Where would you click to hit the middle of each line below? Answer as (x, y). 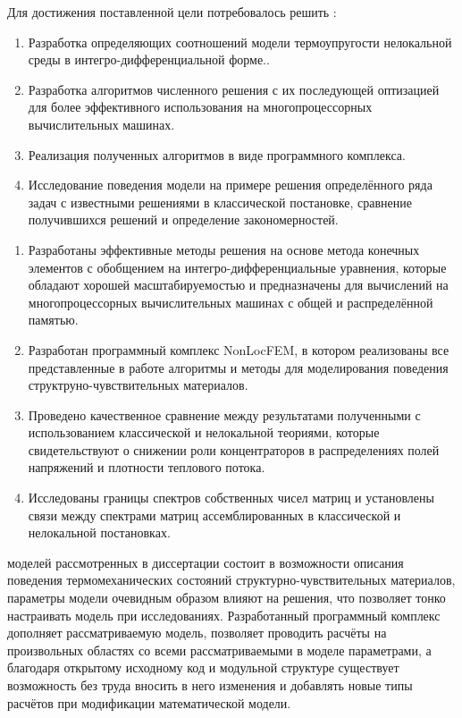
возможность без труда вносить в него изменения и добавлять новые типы (210, 685)
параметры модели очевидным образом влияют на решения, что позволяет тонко (227, 598)
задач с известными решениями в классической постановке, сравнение (220, 202)
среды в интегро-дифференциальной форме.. (149, 59)
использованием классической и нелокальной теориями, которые (204, 432)
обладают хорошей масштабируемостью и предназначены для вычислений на (238, 285)
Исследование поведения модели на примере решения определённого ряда (230, 185)
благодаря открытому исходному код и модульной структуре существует (203, 667)
